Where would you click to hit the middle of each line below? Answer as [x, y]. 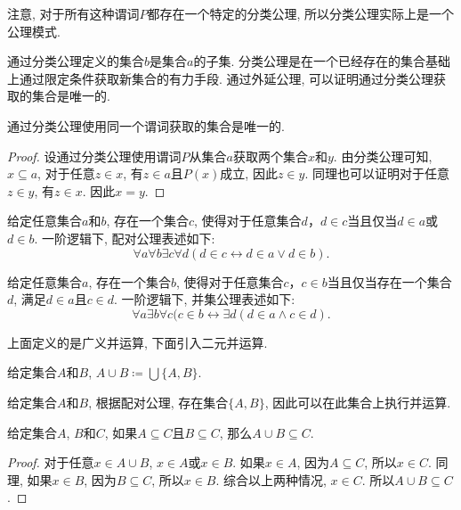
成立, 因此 [249, 173]
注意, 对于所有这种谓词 [73, 13]
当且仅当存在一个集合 [389, 281]
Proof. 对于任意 [51, 462]
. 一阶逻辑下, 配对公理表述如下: [125, 238]
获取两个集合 [270, 156]
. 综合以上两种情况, [271, 479]
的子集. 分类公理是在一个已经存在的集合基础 [322, 61]
